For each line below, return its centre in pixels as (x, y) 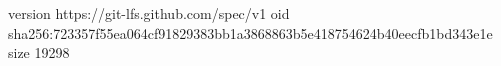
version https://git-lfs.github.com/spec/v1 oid (149, 13)
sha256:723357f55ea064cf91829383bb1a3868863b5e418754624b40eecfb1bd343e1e (250, 32)
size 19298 (39, 52)
